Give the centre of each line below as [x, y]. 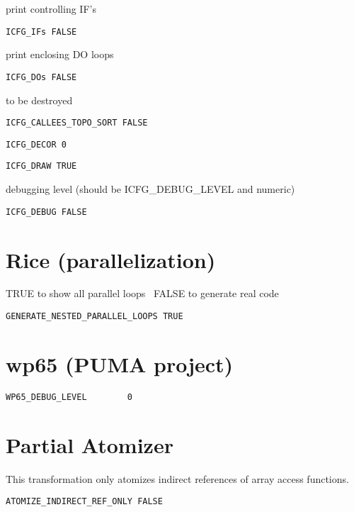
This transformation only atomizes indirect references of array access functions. [177, 478]
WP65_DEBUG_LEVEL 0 [69, 397]
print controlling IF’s [51, 9]
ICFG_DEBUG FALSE [46, 212]
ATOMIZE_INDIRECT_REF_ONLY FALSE [84, 502]
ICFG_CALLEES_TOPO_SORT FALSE [77, 123]
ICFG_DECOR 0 [36, 144]
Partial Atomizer [90, 444]
